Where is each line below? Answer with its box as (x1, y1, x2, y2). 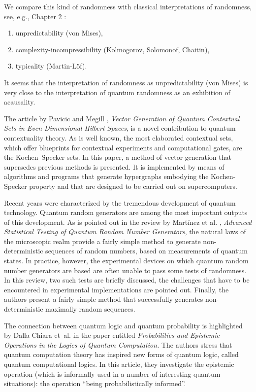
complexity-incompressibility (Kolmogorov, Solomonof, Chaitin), (15, 44, 210, 54)
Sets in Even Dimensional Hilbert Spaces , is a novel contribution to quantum (4, 123, 236, 133)
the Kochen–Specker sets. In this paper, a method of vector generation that (4, 152, 231, 162)
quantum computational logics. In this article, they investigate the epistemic (4, 359, 234, 369)
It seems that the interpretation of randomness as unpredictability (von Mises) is (4, 77, 248, 87)
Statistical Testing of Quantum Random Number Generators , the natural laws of (4, 226, 246, 237)
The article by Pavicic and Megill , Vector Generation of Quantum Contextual (4, 113, 240, 123)
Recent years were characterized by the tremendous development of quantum (4, 197, 236, 208)
